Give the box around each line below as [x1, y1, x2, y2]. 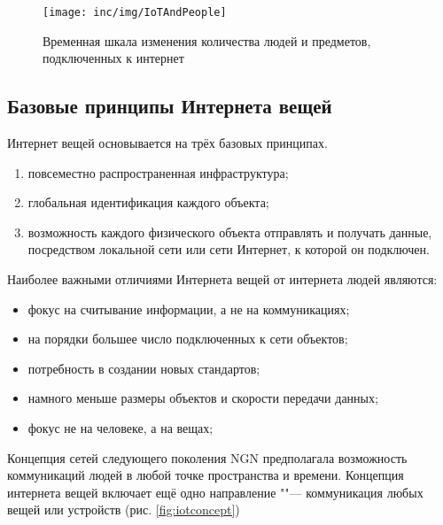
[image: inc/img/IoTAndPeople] [43, 6, 227, 19]
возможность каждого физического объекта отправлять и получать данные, [27, 222, 432, 241]
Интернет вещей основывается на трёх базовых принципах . [7, 134, 328, 152]
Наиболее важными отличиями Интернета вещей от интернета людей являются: [7, 270, 438, 289]
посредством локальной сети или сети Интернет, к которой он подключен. [27, 240, 430, 259]
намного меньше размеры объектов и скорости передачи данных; [27, 389, 378, 407]
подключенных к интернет [43, 49, 184, 67]
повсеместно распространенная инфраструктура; [27, 163, 289, 181]
